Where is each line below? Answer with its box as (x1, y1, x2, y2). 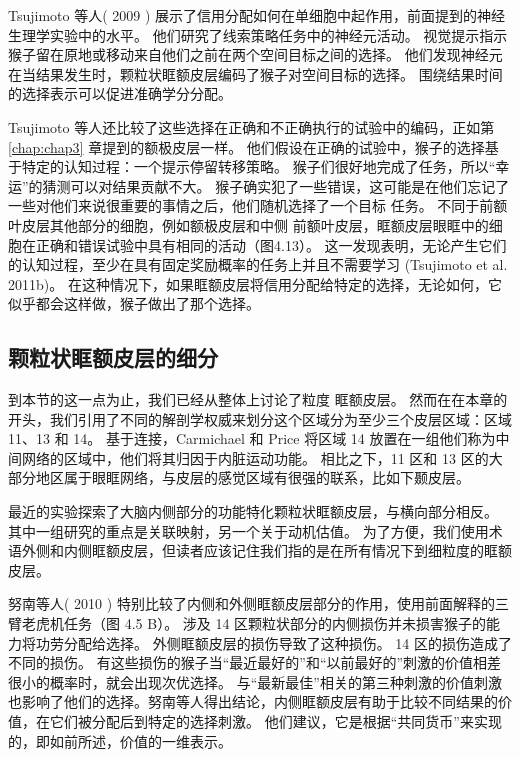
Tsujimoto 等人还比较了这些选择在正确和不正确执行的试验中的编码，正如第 (8, 116, 495, 137)
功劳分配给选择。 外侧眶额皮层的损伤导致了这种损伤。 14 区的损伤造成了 (35, 632, 512, 653)
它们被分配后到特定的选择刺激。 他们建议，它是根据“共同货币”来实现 (49, 711, 502, 732)
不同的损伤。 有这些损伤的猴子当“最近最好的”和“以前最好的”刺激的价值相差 (8, 652, 502, 673)
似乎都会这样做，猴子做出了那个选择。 (8, 293, 260, 314)
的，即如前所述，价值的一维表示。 (8, 730, 232, 751)
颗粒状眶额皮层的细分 (8, 342, 218, 373)
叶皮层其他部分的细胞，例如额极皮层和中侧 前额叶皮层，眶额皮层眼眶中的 (8, 214, 489, 235)
